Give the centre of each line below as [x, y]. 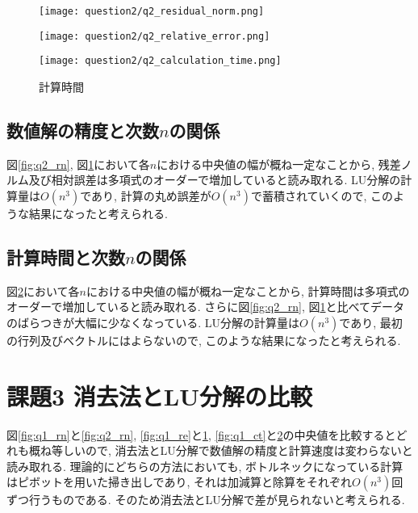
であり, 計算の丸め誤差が [146, 195]
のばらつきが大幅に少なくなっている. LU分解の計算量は [153, 322]
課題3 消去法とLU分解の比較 [159, 395]
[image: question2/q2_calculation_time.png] [160, 61]
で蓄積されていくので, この [322, 195]
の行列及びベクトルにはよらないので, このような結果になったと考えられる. [204, 340]
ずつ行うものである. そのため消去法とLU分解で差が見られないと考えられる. [206, 500]
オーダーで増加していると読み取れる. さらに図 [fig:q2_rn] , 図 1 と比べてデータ [205, 307]
